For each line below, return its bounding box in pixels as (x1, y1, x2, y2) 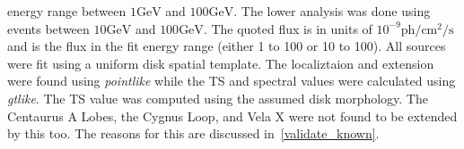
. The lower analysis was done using (233, 2, 431, 20)
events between (7, 19, 90, 37)
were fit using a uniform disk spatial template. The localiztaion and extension (7, 54, 434, 72)
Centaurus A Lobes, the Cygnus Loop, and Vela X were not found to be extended (7, 106, 458, 125)
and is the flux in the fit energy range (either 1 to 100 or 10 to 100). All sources (7, 37, 446, 55)
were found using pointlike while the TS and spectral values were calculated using (7, 71, 456, 90)
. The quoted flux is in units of (203, 19, 372, 37)
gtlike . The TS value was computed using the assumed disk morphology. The (7, 88, 428, 107)
